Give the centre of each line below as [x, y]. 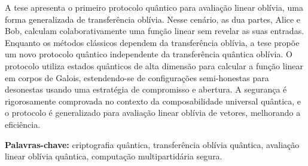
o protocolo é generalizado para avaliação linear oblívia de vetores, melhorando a [153, 113]
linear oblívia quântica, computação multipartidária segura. [114, 156]
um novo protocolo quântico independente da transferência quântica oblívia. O [149, 54]
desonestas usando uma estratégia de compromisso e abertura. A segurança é [146, 89]
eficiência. [23, 124]
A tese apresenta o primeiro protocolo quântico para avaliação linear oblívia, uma [154, 7]
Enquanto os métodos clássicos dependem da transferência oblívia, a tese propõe [152, 42]
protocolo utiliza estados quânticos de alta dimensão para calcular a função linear [154, 65]
